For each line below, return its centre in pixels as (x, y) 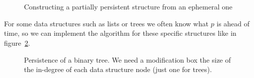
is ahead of (233, 23)
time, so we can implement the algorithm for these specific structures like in (120, 33)
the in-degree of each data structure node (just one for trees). (118, 69)
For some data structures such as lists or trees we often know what (106, 23)
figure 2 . (17, 42)
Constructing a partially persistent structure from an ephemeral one (128, 7)
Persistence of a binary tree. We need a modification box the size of (127, 59)
